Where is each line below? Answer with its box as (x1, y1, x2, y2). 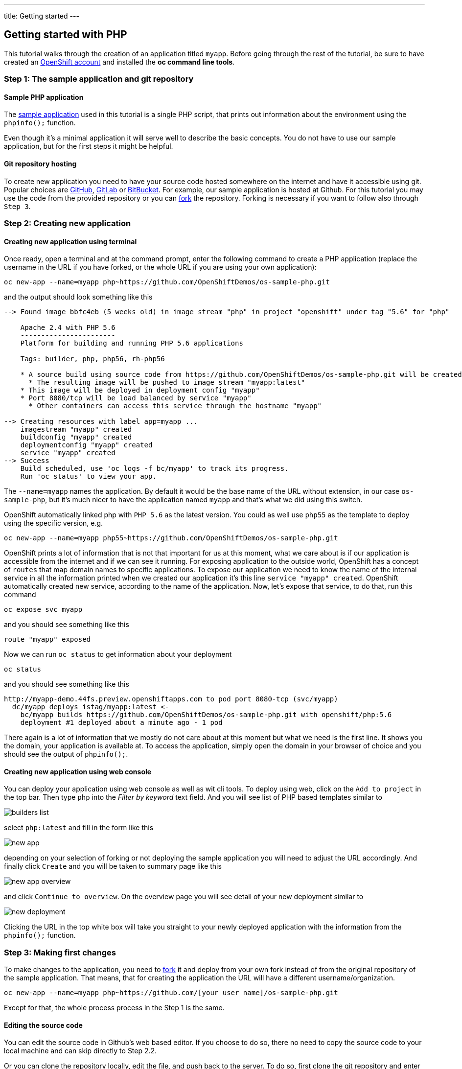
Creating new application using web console (4, 767, 152, 776)
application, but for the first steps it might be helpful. (4, 142, 173, 151)
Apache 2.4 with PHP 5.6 (20, 324, 115, 332)
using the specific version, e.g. (4, 519, 103, 528)
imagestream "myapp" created (20, 425, 132, 434)
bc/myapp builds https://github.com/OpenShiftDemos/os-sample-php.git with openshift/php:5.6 (20, 711, 392, 719)
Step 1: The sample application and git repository (4, 74, 194, 84)
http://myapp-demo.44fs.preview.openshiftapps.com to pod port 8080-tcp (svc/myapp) (4, 695, 338, 703)
